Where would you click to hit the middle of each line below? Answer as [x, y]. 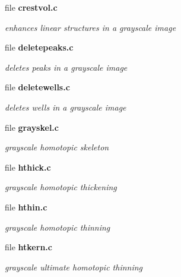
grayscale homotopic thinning [58, 227]
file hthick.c [28, 167]
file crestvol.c [31, 7]
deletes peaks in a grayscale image [66, 67]
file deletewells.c [37, 87]
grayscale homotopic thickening [61, 187]
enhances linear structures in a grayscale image [90, 27]
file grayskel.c [32, 127]
